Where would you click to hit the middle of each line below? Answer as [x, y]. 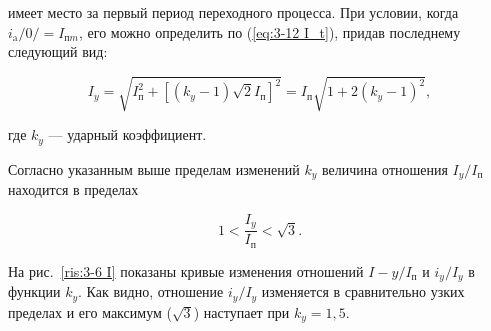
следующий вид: [58, 51]
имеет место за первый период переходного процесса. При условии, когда [233, 12]
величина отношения [384, 168]
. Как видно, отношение [151, 291]
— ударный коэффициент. [127, 134]
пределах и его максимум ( [90, 311]
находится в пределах [73, 189]
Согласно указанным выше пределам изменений [154, 168]
